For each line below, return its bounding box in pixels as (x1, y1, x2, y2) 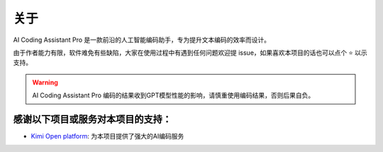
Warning (32, 78, 58, 87)
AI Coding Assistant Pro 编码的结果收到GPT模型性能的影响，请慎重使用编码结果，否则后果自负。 (32, 91, 315, 99)
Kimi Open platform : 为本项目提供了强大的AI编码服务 (30, 132, 184, 141)
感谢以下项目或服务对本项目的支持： (13, 113, 172, 125)
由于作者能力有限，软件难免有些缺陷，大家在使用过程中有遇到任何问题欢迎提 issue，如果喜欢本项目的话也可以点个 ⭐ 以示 (13, 48, 368, 57)
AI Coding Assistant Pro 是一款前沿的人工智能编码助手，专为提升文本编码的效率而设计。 (13, 36, 271, 44)
